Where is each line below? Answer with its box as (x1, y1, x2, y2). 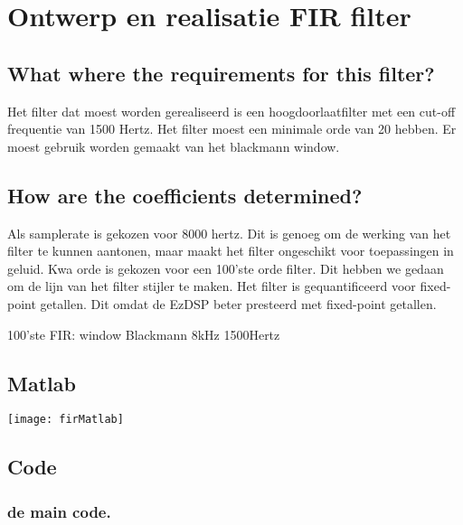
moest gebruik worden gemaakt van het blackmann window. (7, 136, 340, 155)
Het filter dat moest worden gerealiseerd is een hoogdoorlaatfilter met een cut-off (7, 101, 456, 120)
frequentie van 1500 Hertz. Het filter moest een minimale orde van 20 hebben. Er (7, 119, 457, 138)
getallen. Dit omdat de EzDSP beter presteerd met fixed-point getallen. (40, 294, 437, 313)
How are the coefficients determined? (7, 181, 363, 209)
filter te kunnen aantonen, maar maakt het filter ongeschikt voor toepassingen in (7, 241, 454, 260)
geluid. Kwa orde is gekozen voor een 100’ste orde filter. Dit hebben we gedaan (7, 258, 444, 277)
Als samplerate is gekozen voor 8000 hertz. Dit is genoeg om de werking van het (7, 223, 451, 242)
